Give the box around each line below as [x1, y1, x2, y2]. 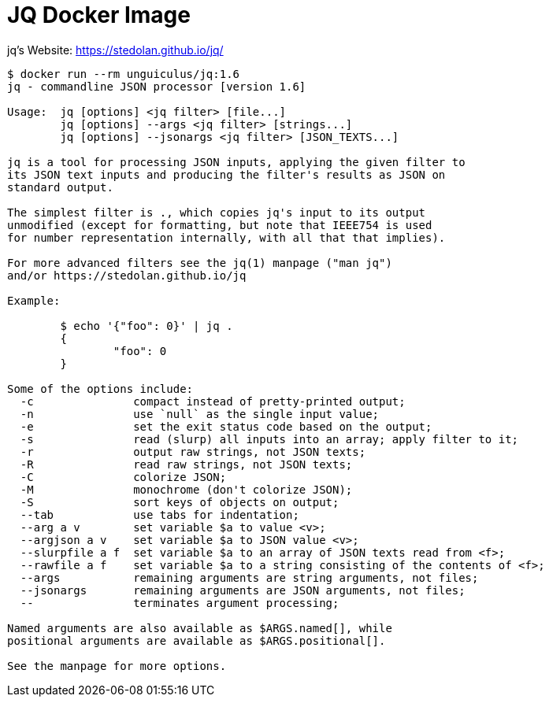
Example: [7, 294, 61, 307]
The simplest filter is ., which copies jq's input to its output [7, 205, 426, 219]
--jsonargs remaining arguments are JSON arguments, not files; [20, 583, 466, 597]
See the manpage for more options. [7, 659, 227, 672]
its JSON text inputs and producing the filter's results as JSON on [7, 168, 446, 181]
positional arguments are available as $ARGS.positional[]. [7, 634, 386, 647]
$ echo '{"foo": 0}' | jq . [60, 319, 233, 332]
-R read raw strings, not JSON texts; [20, 457, 353, 471]
